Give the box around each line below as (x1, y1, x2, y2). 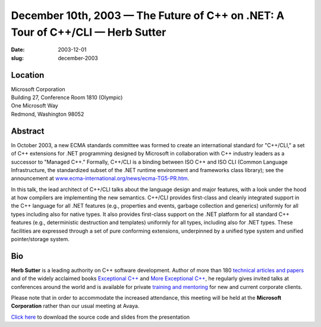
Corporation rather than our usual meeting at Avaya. (11, 303, 140, 310)
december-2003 (58, 54, 98, 62)
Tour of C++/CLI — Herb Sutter (11, 26, 166, 39)
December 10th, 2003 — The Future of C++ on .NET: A (11, 9, 285, 22)
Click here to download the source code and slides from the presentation (11, 313, 190, 320)
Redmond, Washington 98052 (11, 110, 84, 118)
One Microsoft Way (11, 102, 59, 109)
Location (11, 70, 45, 80)
